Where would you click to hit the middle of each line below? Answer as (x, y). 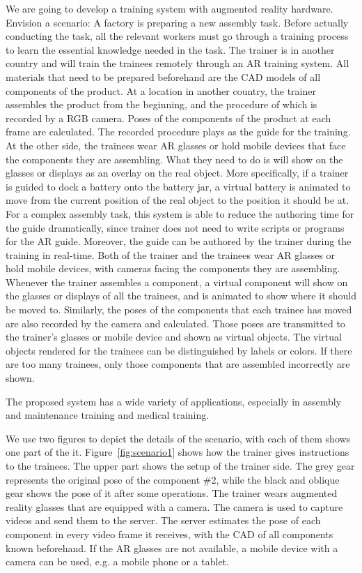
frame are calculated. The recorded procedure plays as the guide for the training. (178, 132)
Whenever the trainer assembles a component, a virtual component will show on (177, 282)
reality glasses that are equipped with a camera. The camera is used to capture (174, 506)
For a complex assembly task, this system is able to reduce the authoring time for (180, 213)
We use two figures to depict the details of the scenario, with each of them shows (178, 438)
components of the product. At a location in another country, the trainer (161, 90)
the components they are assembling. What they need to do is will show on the (174, 159)
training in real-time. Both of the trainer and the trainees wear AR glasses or (171, 254)
